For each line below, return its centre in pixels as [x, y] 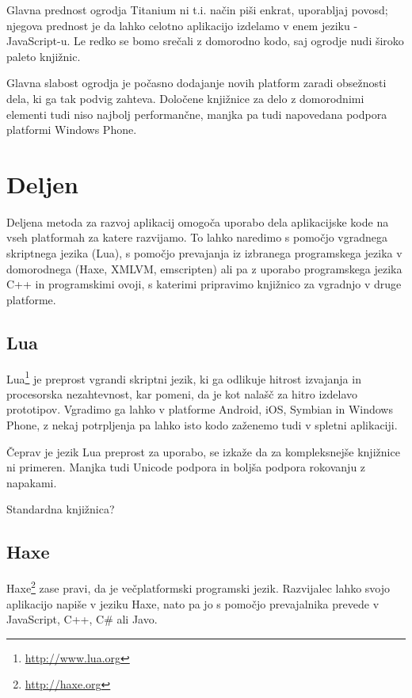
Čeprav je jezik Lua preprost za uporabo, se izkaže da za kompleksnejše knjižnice [203, 451]
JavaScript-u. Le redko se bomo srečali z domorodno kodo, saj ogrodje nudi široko [205, 41]
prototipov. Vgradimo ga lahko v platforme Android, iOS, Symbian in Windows [200, 409]
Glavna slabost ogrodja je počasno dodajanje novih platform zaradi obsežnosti [196, 83]
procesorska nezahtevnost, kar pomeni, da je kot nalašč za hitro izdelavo [182, 393]
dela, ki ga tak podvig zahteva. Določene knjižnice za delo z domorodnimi [185, 98]
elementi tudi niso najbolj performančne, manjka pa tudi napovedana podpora [197, 114]
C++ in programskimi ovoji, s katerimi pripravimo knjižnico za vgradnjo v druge [204, 284]
